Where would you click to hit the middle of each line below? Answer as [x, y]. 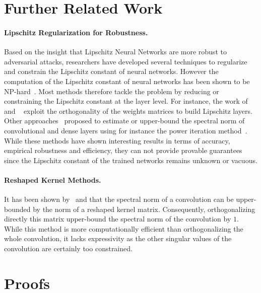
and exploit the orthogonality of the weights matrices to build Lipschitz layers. [128, 111]
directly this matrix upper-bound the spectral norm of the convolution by [118, 219]
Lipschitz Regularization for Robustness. [76, 32]
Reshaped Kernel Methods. [53, 179]
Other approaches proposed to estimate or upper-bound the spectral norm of [124, 121]
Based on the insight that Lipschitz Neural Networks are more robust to [115, 52]
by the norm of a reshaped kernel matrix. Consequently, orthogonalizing [144, 209]
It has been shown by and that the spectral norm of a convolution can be [119, 199]
